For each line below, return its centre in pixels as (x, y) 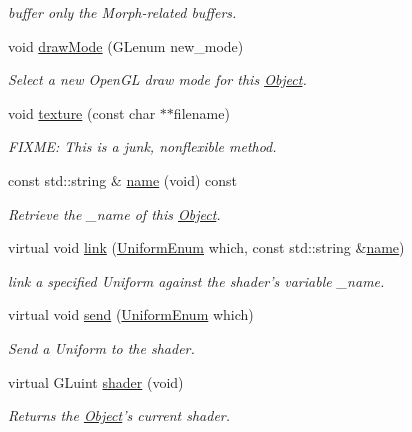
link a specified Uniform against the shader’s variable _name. (196, 280)
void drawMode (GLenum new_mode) (126, 45)
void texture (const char (82, 112)
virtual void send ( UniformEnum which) (131, 314)
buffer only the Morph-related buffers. (122, 12)
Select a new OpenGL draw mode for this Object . (157, 79)
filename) (201, 112)
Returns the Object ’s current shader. (119, 415)
